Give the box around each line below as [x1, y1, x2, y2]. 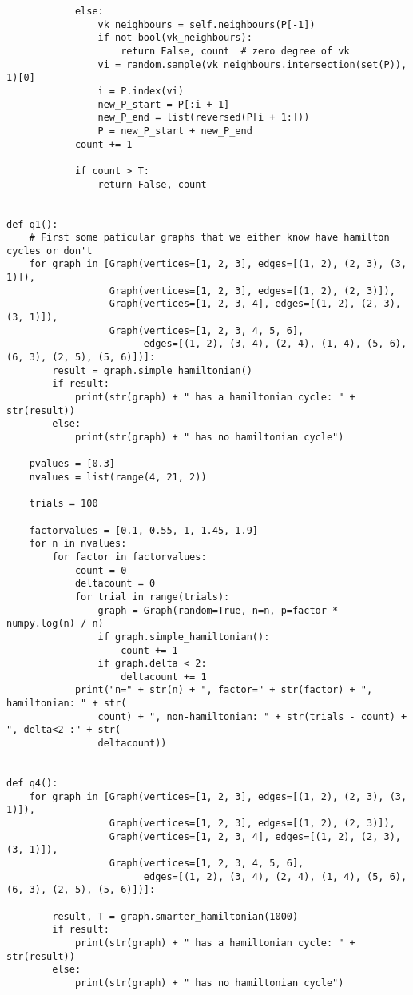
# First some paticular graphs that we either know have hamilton [29, 232, 390, 244]
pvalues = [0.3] [29, 458, 116, 470]
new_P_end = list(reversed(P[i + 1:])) [97, 112, 310, 124]
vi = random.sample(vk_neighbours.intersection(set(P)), [97, 58, 407, 70]
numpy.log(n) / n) [6, 618, 104, 630]
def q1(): [6, 218, 58, 230]
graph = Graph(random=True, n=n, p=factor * [97, 604, 339, 616]
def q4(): [6, 778, 58, 790]
